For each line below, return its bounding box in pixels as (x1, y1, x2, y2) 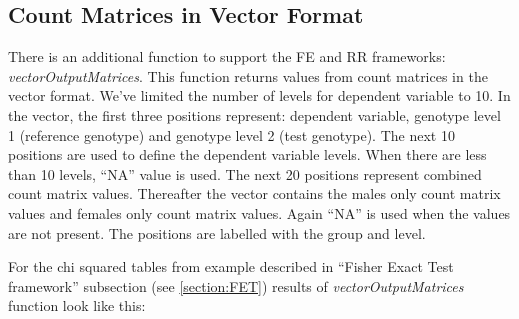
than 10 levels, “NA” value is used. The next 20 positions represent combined (8, 163, 482, 184)
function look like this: (8, 295, 146, 316)
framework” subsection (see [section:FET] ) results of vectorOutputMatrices (8, 275, 464, 296)
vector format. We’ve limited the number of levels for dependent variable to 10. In (8, 85, 511, 106)
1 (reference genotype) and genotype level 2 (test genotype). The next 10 (8, 124, 455, 145)
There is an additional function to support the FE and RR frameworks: (8, 46, 446, 67)
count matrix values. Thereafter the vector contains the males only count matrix (8, 183, 501, 204)
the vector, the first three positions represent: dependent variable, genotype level (8, 104, 501, 125)
